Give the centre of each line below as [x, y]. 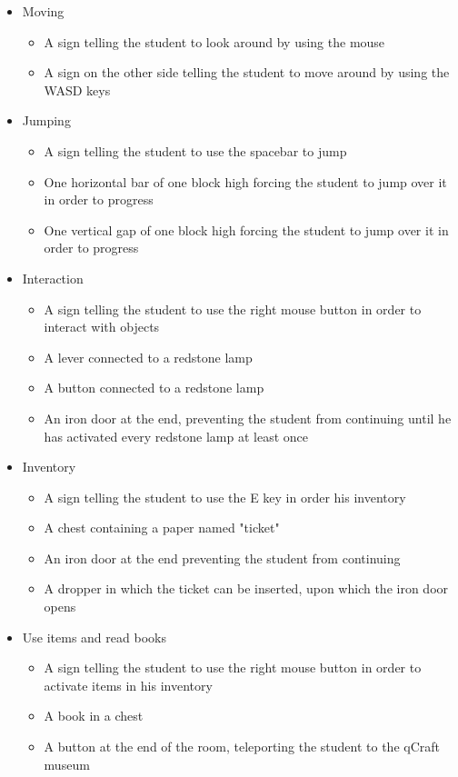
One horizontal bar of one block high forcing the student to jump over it [245, 181]
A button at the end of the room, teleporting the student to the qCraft [242, 747]
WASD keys [77, 90]
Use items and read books [94, 637]
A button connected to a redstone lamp [154, 388]
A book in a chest [94, 716]
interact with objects [102, 327]
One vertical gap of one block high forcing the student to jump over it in [246, 229]
